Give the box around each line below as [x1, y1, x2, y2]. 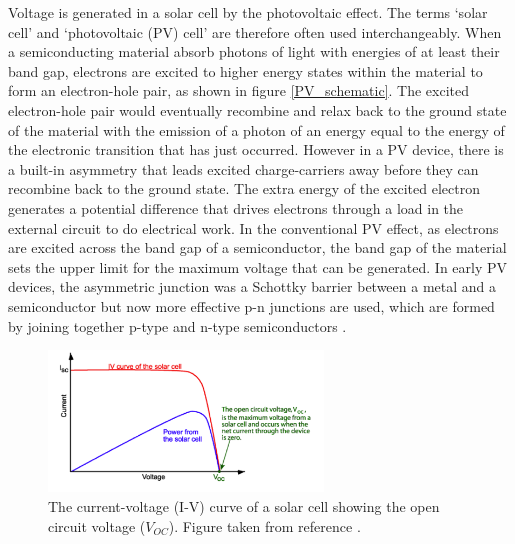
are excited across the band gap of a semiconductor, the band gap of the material [8, 237, 507, 258]
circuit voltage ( [48, 515, 146, 536]
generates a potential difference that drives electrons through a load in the [8, 197, 464, 218]
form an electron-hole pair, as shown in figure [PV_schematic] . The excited [8, 80, 470, 101]
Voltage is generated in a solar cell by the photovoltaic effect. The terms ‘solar [8, 2, 488, 22]
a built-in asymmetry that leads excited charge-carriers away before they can [8, 158, 479, 179]
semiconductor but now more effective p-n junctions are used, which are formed [8, 295, 495, 316]
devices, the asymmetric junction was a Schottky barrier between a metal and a [8, 276, 497, 297]
